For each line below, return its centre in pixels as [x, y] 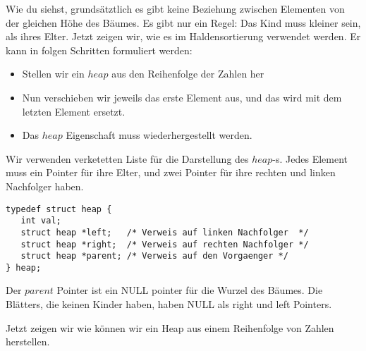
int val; [41, 221]
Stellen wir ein [53, 74]
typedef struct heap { [59, 209]
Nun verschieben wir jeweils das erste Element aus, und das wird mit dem [182, 97]
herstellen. [28, 341]
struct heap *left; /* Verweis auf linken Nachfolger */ [165, 232]
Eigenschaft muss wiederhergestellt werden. [159, 135]
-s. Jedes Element [310, 158]
